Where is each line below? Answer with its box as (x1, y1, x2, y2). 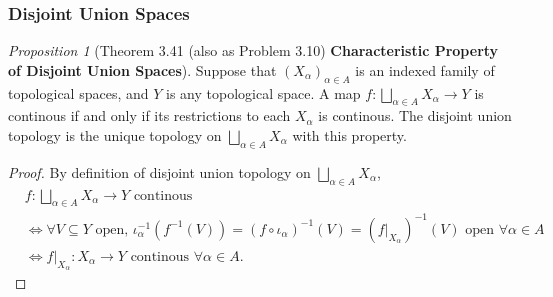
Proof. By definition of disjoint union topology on (8, 161, 311, 182)
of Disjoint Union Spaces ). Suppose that (8, 59, 277, 80)
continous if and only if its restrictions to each (8, 105, 291, 126)
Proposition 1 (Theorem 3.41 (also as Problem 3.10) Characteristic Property (8, 40, 499, 61)
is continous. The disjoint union (318, 105, 512, 126)
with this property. (292, 125, 407, 145)
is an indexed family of (355, 59, 495, 80)
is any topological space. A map (166, 82, 361, 103)
